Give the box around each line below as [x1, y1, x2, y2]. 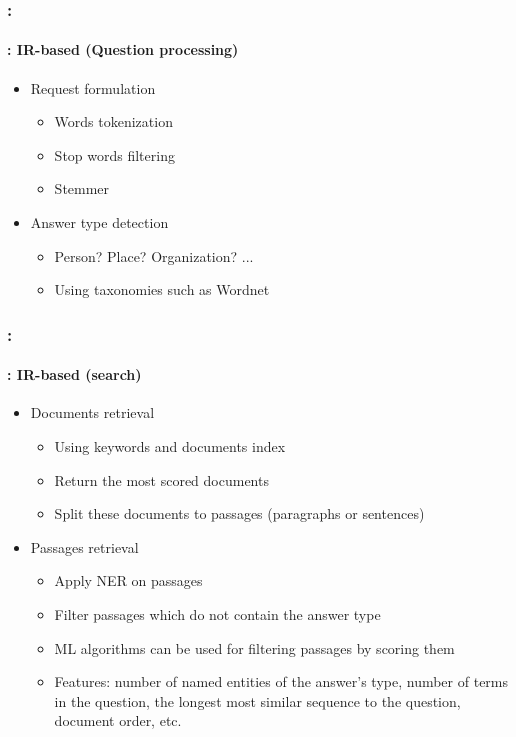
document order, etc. [54, 710, 182, 731]
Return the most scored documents [54, 469, 269, 490]
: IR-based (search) [7, 364, 142, 385]
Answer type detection [30, 212, 169, 233]
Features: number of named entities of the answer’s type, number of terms [54, 671, 509, 692]
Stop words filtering [54, 144, 175, 165]
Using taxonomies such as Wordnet [54, 279, 270, 300]
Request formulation [30, 77, 156, 98]
